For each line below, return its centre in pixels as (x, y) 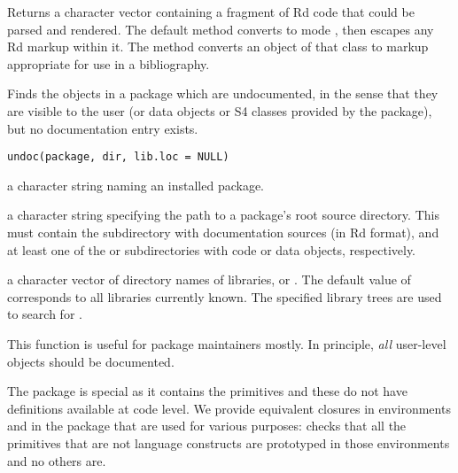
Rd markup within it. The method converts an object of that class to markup (218, 47)
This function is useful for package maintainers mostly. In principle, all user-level (227, 343)
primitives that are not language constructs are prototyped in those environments (229, 442)
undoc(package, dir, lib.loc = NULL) (118, 157)
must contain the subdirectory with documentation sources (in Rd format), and (223, 232)
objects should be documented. (91, 361)
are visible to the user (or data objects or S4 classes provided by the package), (220, 110)
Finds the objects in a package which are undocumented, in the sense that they (223, 93)
